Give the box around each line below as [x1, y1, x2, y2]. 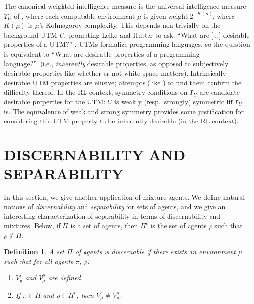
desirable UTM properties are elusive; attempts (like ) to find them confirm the [4, 77, 242, 87]
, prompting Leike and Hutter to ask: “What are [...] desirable [64, 29, 250, 40]
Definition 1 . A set [4, 246, 65, 256]
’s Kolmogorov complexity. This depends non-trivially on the [39, 20, 221, 30]
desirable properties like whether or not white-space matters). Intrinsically [4, 68, 226, 78]
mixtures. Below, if [4, 220, 61, 230]
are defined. [48, 272, 83, 283]
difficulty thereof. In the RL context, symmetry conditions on [4, 87, 188, 97]
